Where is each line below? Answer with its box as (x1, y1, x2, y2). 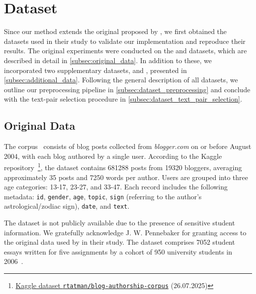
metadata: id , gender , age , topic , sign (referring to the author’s (4, 191, 202, 201)
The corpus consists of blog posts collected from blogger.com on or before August (4, 141, 252, 151)
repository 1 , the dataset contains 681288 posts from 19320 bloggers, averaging (4, 161, 242, 172)
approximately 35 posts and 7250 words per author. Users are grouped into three (4, 172, 248, 182)
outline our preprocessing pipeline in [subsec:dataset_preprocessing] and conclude (4, 84, 251, 94)
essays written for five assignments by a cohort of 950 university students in (4, 246, 232, 257)
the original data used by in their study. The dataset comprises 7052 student (4, 237, 235, 247)
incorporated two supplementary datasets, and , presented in (4, 65, 187, 75)
